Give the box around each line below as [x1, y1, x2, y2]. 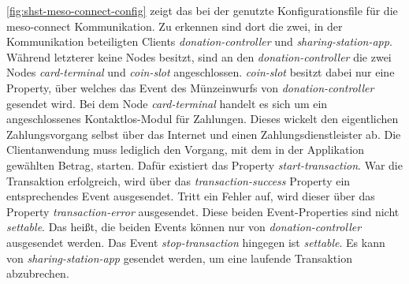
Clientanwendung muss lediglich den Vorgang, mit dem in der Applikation [6, 141, 365, 158]
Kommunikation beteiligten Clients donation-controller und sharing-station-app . [6, 33, 392, 50]
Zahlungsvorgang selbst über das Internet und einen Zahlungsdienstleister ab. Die [6, 125, 401, 142]
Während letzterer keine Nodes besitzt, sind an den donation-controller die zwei [6, 48, 392, 65]
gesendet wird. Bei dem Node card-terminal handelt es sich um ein [6, 95, 328, 111]
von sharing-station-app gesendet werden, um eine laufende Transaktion [6, 249, 352, 266]
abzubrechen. [6, 265, 69, 282]
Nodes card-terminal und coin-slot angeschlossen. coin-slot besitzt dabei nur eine [6, 64, 395, 80]
